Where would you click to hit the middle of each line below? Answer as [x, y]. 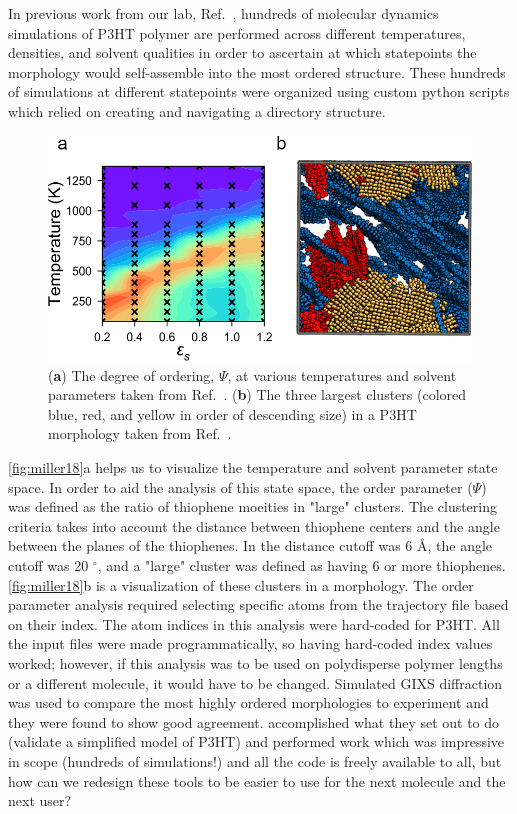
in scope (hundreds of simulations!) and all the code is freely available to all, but [255, 760]
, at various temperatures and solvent [342, 374]
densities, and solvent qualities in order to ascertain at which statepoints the [242, 52]
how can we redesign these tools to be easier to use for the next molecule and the [257, 780]
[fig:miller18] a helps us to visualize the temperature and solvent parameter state [253, 467]
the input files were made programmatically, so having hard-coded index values [250, 643]
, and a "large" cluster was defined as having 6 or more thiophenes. [301, 565]
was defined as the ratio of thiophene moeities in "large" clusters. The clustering [253, 506]
